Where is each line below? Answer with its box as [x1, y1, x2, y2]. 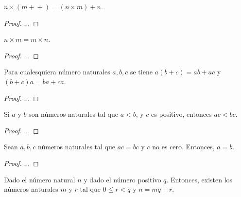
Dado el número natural [4, 174, 75, 184]
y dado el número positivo [84, 174, 161, 184]
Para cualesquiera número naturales [4, 67, 110, 77]
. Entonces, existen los [166, 174, 233, 184]
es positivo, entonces [151, 109, 212, 119]
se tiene [130, 67, 153, 77]
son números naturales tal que [29, 109, 119, 119]
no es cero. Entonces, [152, 142, 215, 152]
